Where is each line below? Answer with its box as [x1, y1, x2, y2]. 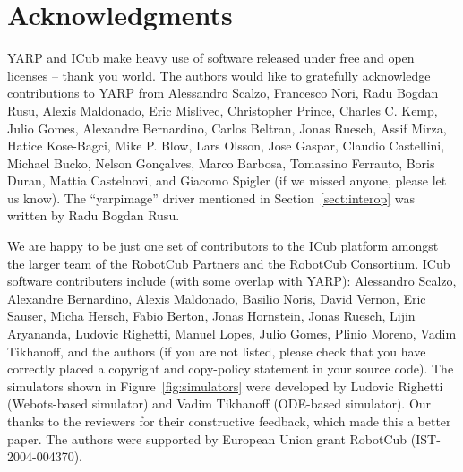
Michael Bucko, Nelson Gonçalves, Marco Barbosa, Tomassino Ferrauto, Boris [7, 153, 435, 172]
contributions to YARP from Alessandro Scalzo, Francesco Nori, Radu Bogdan [7, 83, 439, 102]
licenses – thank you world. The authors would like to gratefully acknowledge [7, 65, 431, 84]
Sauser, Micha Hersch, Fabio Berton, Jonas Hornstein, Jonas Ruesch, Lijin [7, 306, 416, 325]
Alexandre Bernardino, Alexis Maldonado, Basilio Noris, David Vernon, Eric [7, 288, 426, 307]
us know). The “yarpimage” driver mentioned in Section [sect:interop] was [7, 188, 416, 207]
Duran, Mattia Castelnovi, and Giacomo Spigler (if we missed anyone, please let [7, 171, 447, 190]
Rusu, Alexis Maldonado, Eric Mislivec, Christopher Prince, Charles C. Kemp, [7, 100, 438, 119]
